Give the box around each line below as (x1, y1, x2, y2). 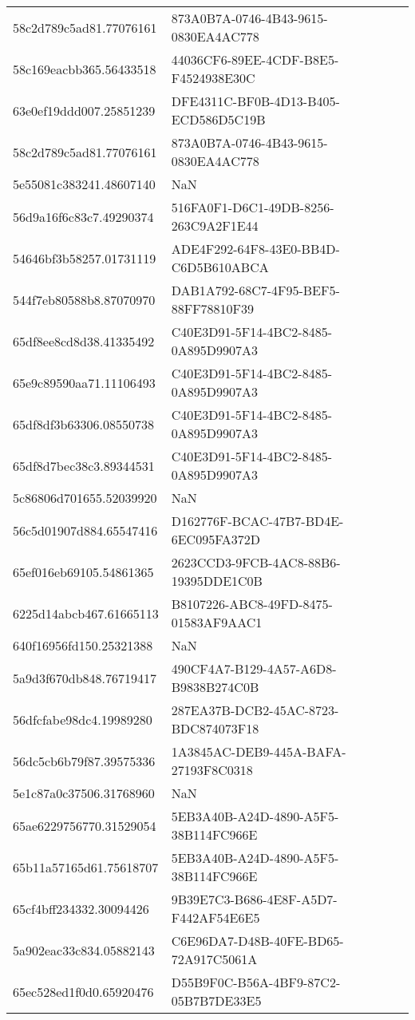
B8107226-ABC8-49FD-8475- (171, 595, 333, 613)
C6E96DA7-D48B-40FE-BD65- (171, 931, 344, 950)
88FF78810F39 (171, 299, 255, 318)
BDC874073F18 (171, 719, 259, 737)
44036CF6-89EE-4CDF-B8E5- (171, 50, 339, 69)
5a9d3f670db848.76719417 (13, 668, 157, 687)
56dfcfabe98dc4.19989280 (13, 710, 152, 729)
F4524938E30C (171, 69, 255, 87)
